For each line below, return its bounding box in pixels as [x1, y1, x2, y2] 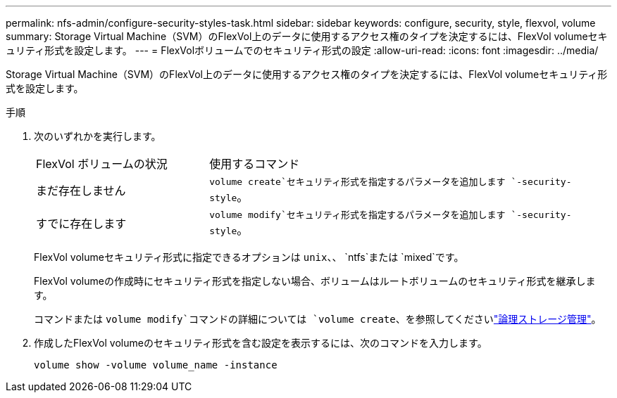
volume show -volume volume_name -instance [34, 359, 278, 371]
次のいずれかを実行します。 [34, 130, 161, 142]
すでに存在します [36, 216, 127, 231]
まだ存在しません [36, 183, 126, 198]
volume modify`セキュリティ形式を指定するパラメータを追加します [209, 210, 506, 220]
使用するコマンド [209, 157, 300, 171]
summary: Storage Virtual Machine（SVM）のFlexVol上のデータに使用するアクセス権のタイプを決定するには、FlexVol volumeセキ [6, 30, 608, 42]
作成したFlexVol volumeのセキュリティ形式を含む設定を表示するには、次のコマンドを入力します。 [34, 337, 487, 349]
